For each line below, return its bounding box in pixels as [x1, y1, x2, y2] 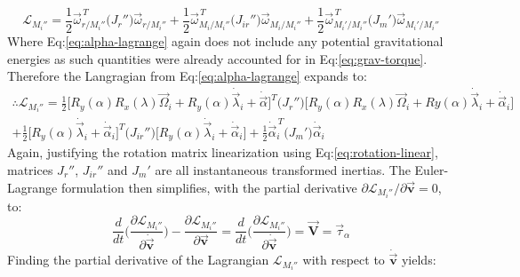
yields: [401, 250, 436, 269]
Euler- [414, 160, 449, 178]
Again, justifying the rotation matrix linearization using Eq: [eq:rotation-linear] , [7, 143, 438, 162]
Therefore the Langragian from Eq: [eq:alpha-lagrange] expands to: [7, 67, 367, 85]
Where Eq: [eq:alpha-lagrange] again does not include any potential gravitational [7, 32, 444, 51]
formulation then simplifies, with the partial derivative [60, 178, 357, 196]
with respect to [302, 250, 385, 269]
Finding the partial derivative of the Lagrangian [7, 250, 269, 269]
